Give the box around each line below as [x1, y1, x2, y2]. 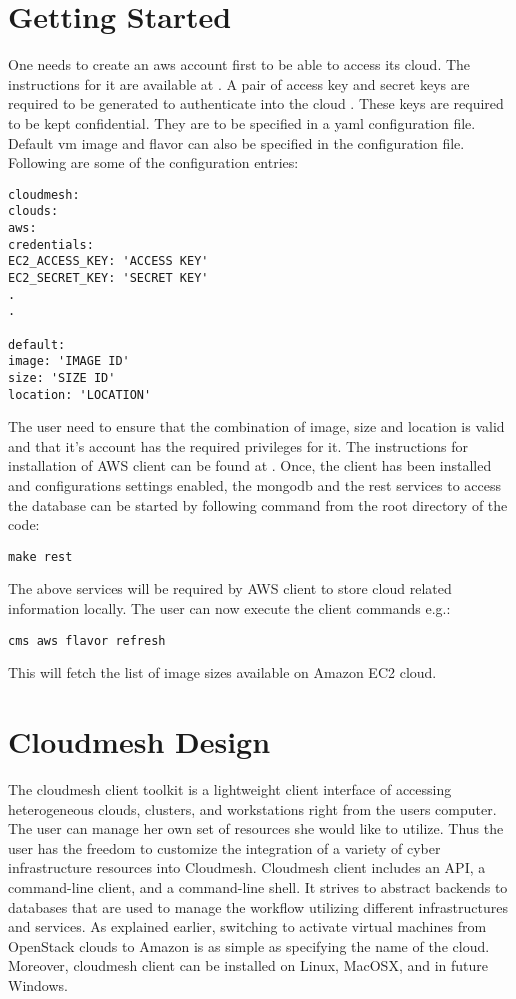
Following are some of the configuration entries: [8, 152, 299, 173]
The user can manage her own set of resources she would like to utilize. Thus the [8, 818, 504, 839]
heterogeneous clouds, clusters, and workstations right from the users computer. [8, 798, 497, 819]
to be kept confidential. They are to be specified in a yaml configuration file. [8, 112, 476, 133]
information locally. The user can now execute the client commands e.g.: [8, 598, 451, 619]
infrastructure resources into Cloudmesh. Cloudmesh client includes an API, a [8, 857, 486, 878]
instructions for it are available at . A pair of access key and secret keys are [8, 73, 470, 94]
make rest [8, 549, 73, 564]
